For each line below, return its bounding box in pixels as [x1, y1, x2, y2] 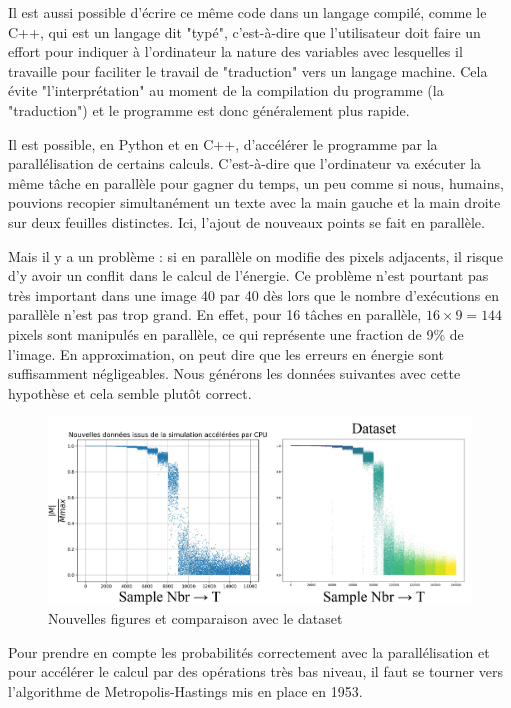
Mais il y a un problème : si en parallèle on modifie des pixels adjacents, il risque [8, 245, 503, 266]
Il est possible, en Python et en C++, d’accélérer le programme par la [8, 133, 438, 154]
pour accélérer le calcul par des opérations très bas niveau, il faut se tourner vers [8, 661, 504, 682]
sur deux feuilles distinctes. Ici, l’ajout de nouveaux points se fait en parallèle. [8, 211, 485, 232]
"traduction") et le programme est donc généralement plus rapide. [8, 99, 410, 120]
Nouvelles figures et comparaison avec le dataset [48, 608, 343, 629]
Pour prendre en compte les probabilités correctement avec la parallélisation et [8, 641, 490, 662]
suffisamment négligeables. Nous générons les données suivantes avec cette [8, 363, 461, 384]
